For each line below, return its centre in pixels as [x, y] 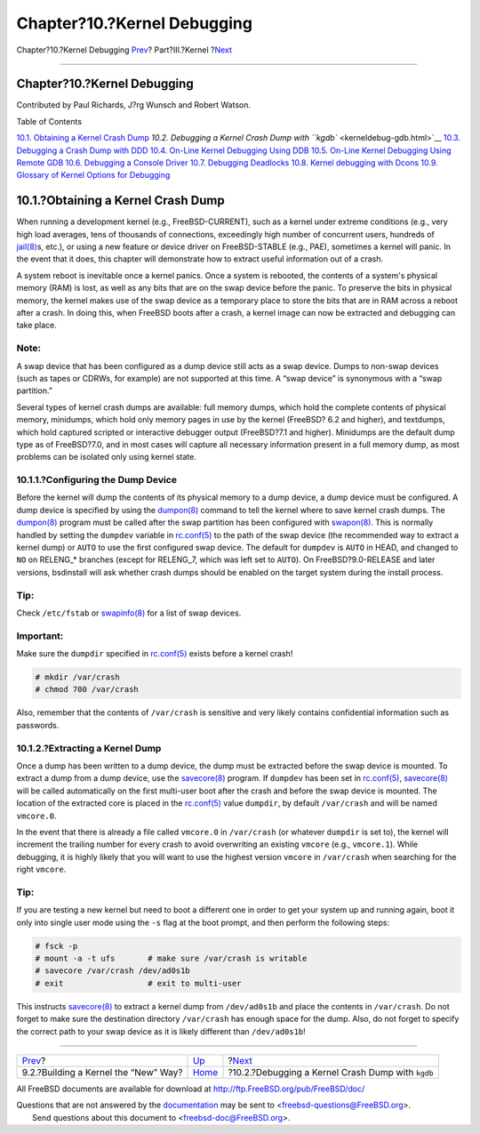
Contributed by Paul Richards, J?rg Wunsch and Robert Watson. [133, 105]
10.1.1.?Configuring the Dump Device [97, 480]
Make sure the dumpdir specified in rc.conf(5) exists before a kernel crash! [155, 654]
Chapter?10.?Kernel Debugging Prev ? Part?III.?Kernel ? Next [124, 50]
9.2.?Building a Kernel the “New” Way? [102, 1072]
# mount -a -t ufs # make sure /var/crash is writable [171, 958]
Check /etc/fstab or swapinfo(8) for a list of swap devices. [129, 613]
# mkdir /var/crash [77, 677]
